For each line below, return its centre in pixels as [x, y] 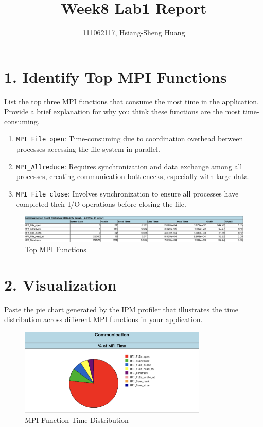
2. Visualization [60, 284]
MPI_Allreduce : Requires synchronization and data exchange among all [129, 166]
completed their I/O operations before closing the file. [101, 203]
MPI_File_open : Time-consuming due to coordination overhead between [130, 139]
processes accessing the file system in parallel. [88, 149]
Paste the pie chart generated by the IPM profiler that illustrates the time [121, 309]
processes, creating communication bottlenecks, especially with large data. [133, 176]
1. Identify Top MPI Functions [116, 76]
